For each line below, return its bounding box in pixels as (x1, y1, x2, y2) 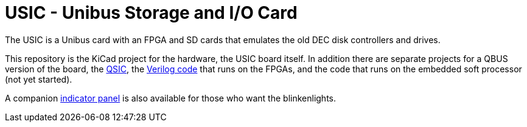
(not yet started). (5, 74, 72, 84)
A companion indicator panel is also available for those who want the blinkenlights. (5, 92, 336, 103)
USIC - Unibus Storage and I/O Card (5, 2, 298, 23)
